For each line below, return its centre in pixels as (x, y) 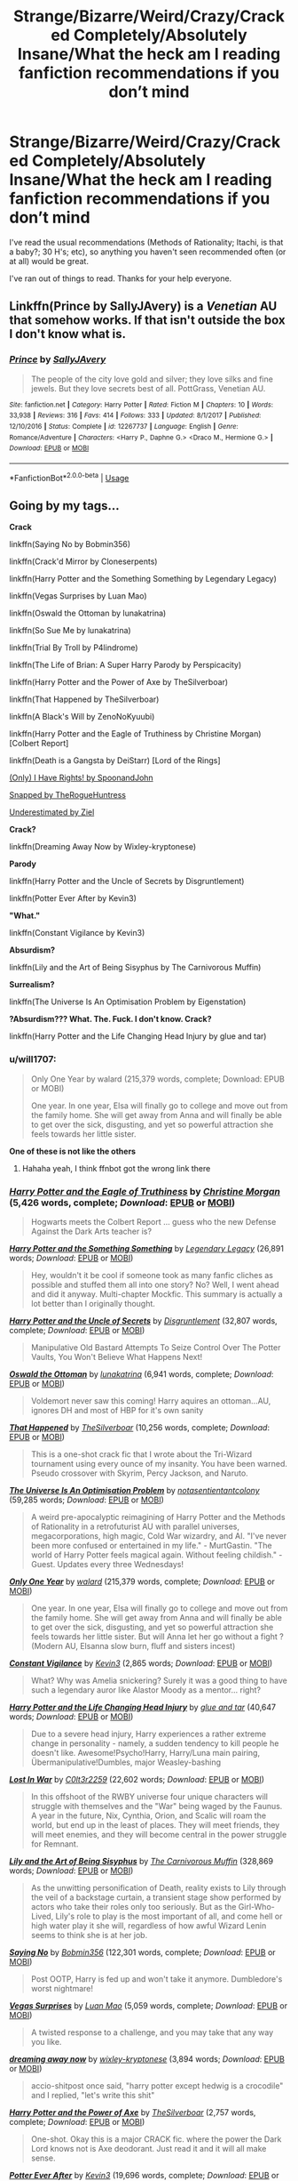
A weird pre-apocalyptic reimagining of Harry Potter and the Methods (158, 1517)
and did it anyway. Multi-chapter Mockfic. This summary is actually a (157, 1294)
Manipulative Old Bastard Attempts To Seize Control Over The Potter (156, 1347)
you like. (46, 2041)
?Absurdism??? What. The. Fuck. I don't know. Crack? (110, 1019)
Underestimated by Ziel (52, 812)
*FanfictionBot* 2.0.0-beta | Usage (69, 477)
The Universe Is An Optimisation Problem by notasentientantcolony (134, 1490)
